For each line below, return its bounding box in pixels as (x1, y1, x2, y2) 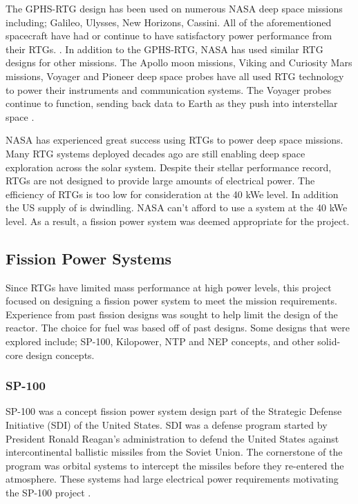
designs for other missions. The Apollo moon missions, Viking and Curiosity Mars (6, 55, 352, 70)
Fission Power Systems (6, 247, 172, 269)
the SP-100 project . (6, 485, 91, 500)
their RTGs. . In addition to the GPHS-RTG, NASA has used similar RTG (6, 41, 323, 56)
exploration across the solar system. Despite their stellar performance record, (6, 159, 332, 174)
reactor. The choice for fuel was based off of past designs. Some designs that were (6, 320, 350, 335)
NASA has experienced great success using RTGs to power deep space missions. (6, 133, 343, 147)
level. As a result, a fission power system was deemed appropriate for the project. (6, 213, 350, 228)
